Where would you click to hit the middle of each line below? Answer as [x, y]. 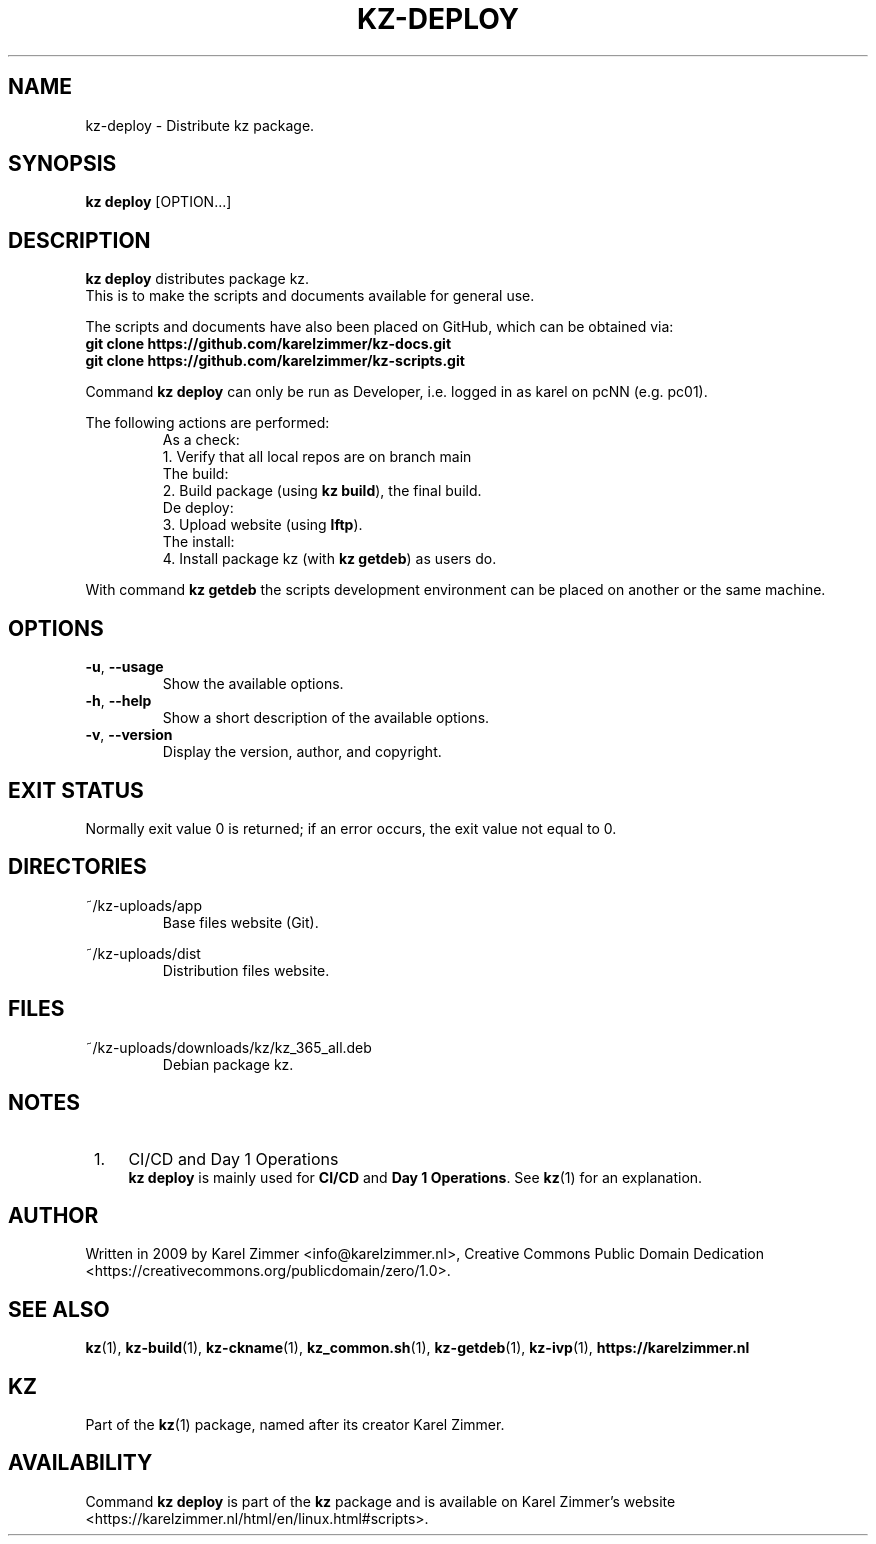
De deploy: [198, 508]
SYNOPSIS [62, 164]
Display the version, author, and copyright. [302, 752]
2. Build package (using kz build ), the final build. [322, 491]
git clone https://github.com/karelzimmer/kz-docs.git [268, 344]
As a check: [201, 440]
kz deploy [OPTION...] [158, 202]
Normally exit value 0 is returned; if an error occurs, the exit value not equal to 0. [351, 828]
